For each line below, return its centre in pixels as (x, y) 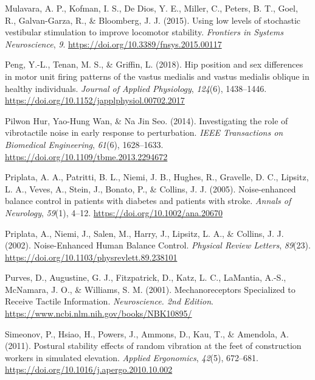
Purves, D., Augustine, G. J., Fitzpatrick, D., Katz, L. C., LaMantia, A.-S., (146, 277)
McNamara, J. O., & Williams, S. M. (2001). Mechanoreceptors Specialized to (150, 289)
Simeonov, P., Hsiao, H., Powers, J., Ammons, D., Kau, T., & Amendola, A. (147, 333)
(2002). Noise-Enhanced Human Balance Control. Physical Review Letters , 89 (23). (158, 245)
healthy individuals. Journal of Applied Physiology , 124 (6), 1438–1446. (136, 88)
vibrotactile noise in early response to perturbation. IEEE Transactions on (144, 132)
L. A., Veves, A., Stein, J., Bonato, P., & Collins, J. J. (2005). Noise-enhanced (151, 188)
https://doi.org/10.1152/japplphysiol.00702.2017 (95, 100)
